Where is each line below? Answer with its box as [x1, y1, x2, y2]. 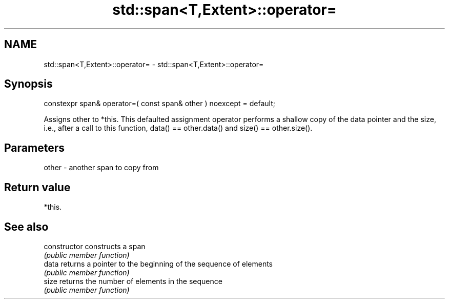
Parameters [4, 141, 65, 154]
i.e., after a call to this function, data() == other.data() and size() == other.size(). [44, 124, 313, 133]
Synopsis [4, 77, 53, 91]
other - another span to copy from [44, 163, 159, 172]
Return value [4, 180, 71, 194]
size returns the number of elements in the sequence [44, 276, 222, 286]
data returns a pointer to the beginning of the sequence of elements [44, 259, 273, 268]
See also [4, 220, 49, 233]
